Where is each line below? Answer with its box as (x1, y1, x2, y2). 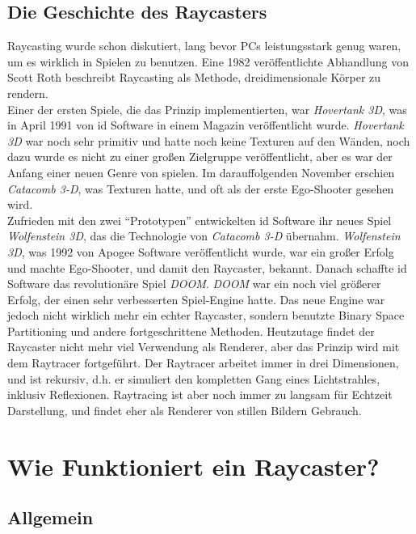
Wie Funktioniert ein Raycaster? (7, 449, 380, 482)
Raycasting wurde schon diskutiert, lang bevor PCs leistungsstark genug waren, (7, 37, 401, 54)
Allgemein (7, 505, 94, 530)
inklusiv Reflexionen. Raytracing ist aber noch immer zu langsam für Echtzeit (7, 386, 393, 403)
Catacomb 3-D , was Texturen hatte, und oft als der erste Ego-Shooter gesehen (7, 180, 394, 197)
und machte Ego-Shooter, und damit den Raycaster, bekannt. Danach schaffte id (7, 259, 407, 276)
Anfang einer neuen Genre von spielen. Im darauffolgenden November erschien (7, 163, 395, 180)
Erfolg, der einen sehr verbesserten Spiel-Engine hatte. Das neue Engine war (7, 290, 385, 307)
